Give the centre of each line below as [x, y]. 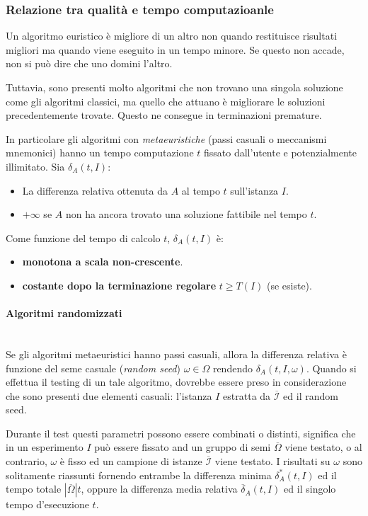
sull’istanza [254, 190]
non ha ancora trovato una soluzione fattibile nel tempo [186, 214]
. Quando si [331, 368]
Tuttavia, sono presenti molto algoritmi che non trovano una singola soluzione [174, 87]
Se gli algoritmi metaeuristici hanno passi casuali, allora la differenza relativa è [176, 354]
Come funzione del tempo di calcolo [83, 237]
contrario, [27, 461]
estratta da [247, 395]
